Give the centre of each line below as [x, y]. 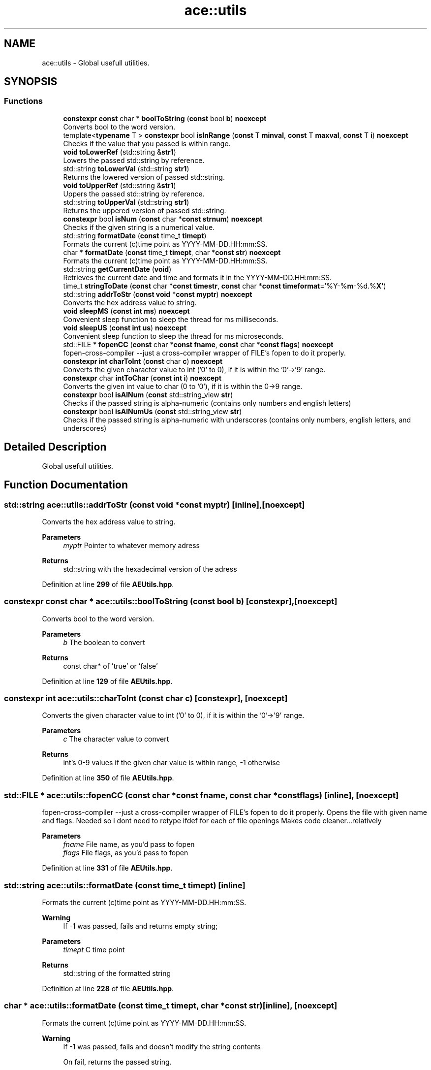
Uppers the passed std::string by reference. [134, 194]
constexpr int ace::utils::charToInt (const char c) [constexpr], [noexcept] [146, 698]
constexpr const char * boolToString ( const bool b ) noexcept [165, 118]
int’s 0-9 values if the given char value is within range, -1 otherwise [171, 763]
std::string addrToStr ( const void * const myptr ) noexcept [158, 294]
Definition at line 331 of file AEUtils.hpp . [107, 868]
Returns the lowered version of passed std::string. [144, 177]
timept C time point [94, 949]
